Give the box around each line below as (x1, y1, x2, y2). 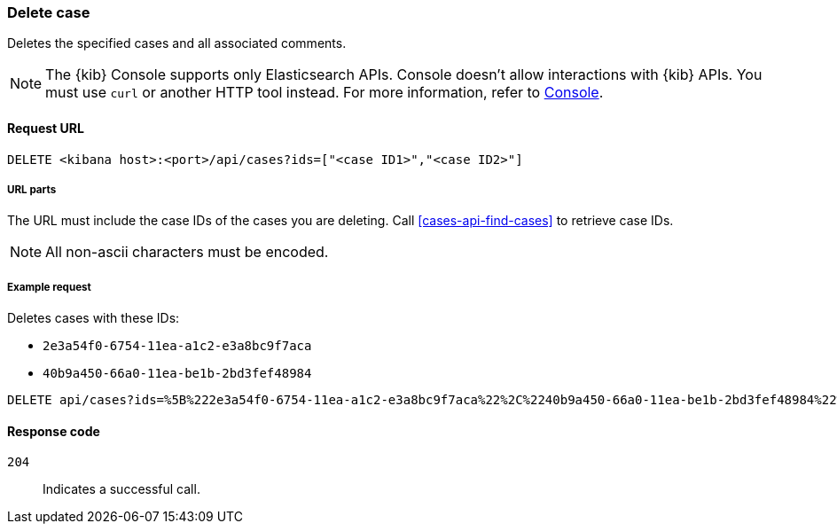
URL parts (7, 183, 57, 196)
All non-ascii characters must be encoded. (45, 243, 329, 262)
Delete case (7, 4, 90, 21)
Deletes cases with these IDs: (7, 310, 180, 326)
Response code (7, 423, 100, 439)
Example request (7, 280, 91, 293)
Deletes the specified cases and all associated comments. (7, 35, 347, 51)
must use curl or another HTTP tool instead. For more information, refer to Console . (45, 83, 604, 102)
